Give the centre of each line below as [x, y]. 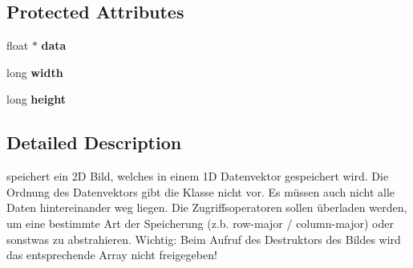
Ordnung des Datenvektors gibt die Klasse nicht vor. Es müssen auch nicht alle [201, 191]
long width [35, 72]
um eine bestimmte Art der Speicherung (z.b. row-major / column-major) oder [200, 223]
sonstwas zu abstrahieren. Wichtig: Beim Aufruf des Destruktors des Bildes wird [204, 239]
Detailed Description [94, 142]
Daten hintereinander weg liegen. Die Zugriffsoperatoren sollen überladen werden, [207, 207]
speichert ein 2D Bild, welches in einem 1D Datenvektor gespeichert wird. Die [198, 176]
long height [36, 99]
